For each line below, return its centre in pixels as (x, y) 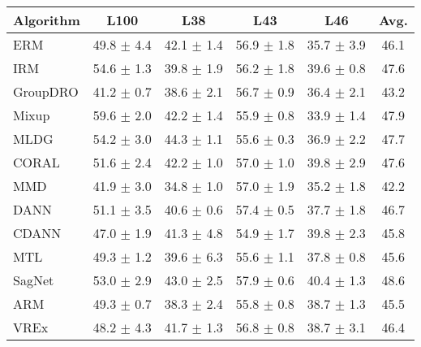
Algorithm (47, 20)
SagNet (34, 280)
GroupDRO (46, 91)
